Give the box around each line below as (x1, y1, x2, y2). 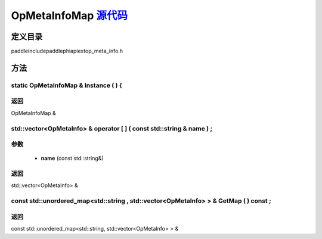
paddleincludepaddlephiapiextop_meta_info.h (11, 48, 123, 55)
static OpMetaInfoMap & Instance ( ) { (11, 81, 122, 89)
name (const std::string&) (41, 155, 104, 162)
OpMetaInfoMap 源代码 (11, 9, 128, 22)
